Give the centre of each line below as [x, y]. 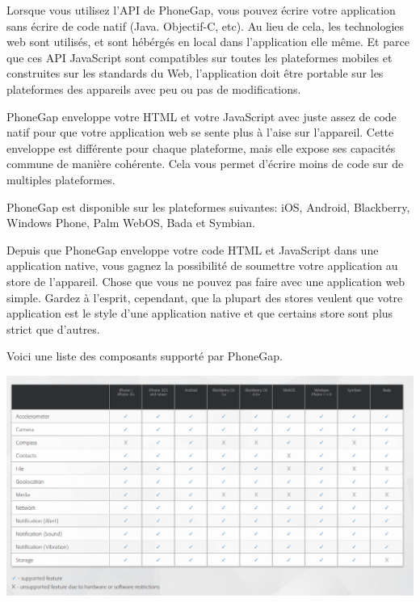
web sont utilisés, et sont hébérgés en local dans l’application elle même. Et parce [208, 42]
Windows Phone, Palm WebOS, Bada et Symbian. [131, 223]
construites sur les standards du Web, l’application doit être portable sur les [195, 73]
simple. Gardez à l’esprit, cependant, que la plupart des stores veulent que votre [205, 297]
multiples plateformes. [61, 179]
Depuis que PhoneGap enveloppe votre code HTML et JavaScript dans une [193, 249]
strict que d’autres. [53, 328]
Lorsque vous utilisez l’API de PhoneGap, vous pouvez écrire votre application [201, 10]
